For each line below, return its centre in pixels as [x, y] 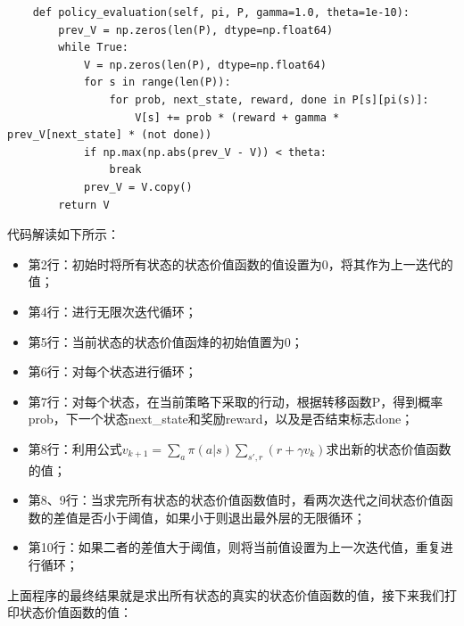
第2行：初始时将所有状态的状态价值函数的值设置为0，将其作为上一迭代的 [240, 264]
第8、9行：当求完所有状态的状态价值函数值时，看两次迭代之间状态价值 [234, 500]
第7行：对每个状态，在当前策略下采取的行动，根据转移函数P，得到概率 [236, 401]
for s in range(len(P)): [157, 82]
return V [84, 205]
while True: [94, 48]
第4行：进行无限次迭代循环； [112, 311]
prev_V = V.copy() [138, 187]
